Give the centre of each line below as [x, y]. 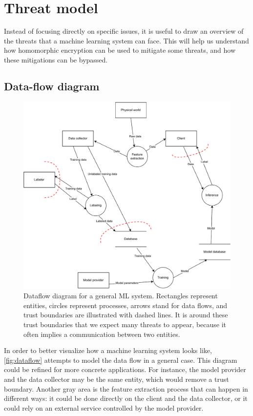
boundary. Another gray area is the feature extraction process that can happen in [126, 388]
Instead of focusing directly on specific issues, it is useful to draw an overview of [124, 31]
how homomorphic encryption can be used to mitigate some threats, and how [120, 50]
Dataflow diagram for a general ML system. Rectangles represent [121, 296]
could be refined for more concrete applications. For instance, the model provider [125, 369]
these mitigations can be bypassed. [56, 59]
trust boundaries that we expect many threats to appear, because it [125, 324]
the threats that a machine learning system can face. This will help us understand [126, 40]
